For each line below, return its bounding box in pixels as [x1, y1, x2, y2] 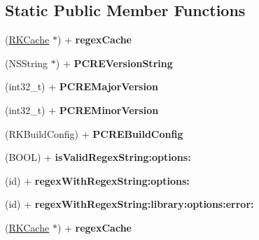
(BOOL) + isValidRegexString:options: [5, 150, 191, 164]
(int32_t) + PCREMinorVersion [5, 102, 159, 117]
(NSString [5, 55, 48, 70]
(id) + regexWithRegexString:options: [5, 173, 190, 188]
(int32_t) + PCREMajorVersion [5, 79, 158, 94]
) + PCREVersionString [55, 55, 173, 70]
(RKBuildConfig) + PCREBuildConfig [5, 126, 183, 141]
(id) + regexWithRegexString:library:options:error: [5, 197, 254, 211]
